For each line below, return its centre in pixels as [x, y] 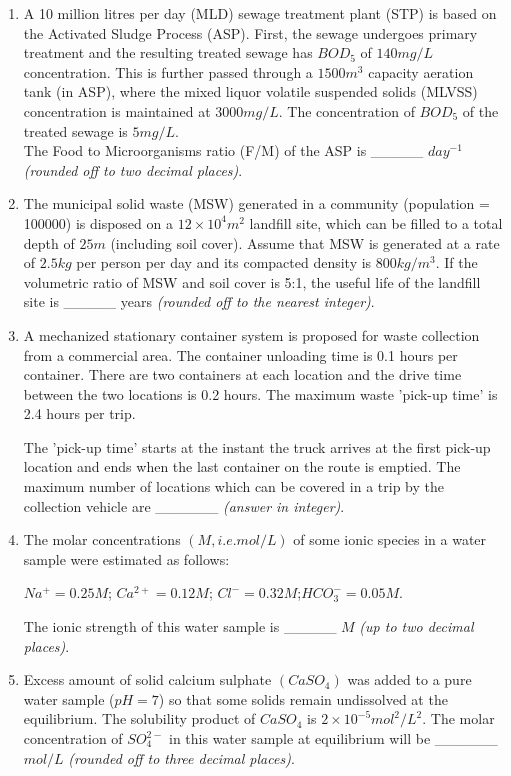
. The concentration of [346, 110]
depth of [49, 242]
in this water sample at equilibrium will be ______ [333, 738]
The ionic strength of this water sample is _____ [180, 626]
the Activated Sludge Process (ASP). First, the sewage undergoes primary [250, 32]
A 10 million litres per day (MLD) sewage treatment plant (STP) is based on [260, 13]
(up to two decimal [416, 626]
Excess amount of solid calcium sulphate [147, 679]
